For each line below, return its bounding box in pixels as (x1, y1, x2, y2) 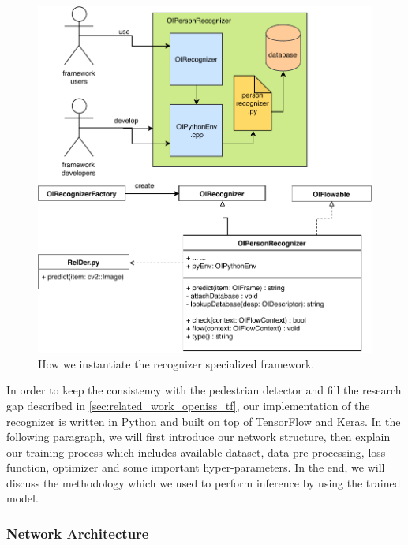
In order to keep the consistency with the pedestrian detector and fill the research (6, 382, 402, 398)
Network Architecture (6, 523, 149, 543)
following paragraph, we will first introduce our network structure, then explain (6, 428, 391, 445)
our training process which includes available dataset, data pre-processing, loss (6, 443, 386, 460)
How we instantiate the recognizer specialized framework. (38, 355, 315, 371)
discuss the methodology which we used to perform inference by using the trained (6, 474, 401, 491)
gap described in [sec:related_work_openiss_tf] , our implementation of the (6, 397, 370, 413)
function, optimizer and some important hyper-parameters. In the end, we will (6, 459, 385, 476)
